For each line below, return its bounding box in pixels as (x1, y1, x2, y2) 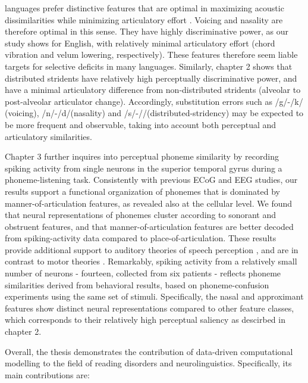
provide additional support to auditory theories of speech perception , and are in (5, 243, 298, 256)
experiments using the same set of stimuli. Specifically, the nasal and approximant (5, 290, 304, 303)
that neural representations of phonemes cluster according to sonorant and (5, 208, 276, 221)
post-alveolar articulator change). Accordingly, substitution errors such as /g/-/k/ (5, 95, 303, 107)
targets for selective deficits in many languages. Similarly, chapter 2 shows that (5, 60, 293, 72)
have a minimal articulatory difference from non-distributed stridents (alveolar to (5, 83, 301, 96)
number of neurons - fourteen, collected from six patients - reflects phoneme (5, 267, 281, 279)
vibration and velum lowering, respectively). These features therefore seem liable (5, 48, 298, 61)
